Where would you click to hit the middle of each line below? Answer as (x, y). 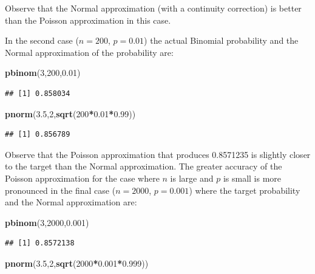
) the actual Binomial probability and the (221, 40)
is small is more (252, 178)
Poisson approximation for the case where (82, 178)
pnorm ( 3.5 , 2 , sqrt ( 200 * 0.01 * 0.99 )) (70, 113)
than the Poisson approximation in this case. (88, 20)
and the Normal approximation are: (71, 202)
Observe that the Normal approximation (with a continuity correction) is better (153, 8)
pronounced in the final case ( (60, 190)
